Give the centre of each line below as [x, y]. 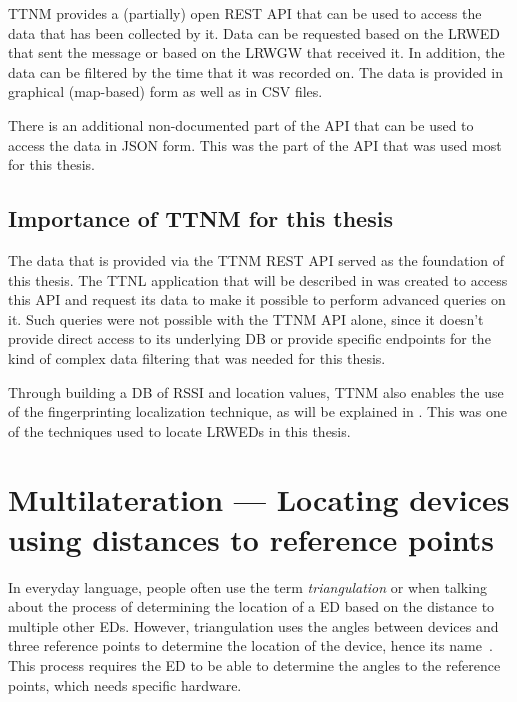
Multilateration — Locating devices [259, 499]
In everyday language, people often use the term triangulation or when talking [247, 586]
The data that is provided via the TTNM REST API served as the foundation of [256, 259]
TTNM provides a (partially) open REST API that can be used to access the [245, 13]
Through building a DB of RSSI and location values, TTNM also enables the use [256, 391]
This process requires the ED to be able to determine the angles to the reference [254, 664]
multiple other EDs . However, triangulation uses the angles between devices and [253, 625]
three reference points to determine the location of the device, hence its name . [250, 645]
